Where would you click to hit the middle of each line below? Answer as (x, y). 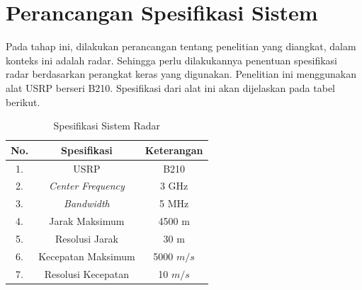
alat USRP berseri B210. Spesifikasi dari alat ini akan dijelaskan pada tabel (171, 87)
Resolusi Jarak (86, 238)
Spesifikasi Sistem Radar (107, 126)
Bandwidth (87, 203)
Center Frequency (86, 186)
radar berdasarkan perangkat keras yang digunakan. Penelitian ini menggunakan (181, 74)
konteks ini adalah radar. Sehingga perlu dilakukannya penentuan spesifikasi (171, 60)
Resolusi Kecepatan (87, 273)
